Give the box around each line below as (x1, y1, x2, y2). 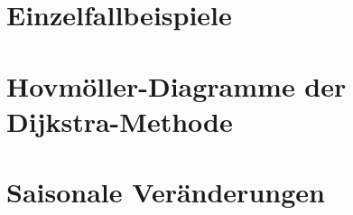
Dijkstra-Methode (6, 102, 233, 139)
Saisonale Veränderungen (6, 173, 325, 210)
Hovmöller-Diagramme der (6, 67, 347, 104)
